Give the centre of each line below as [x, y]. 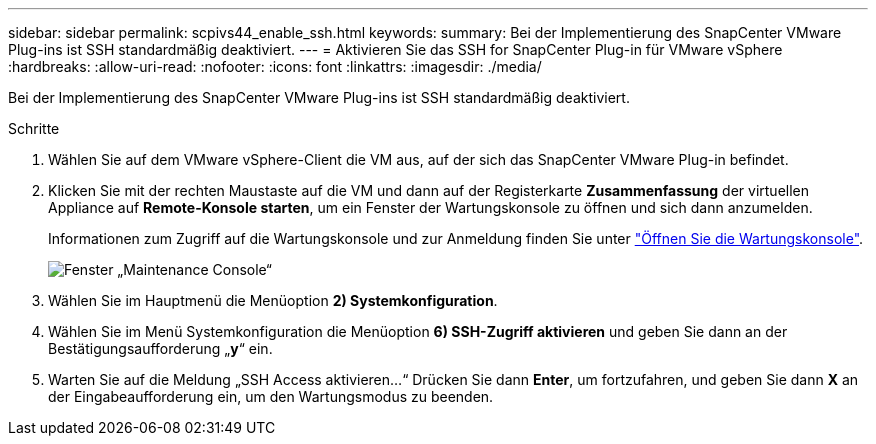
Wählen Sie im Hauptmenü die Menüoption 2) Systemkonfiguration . [273, 300]
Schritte [34, 128]
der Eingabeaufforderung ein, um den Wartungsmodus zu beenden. [271, 396]
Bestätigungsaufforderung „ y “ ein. [160, 348]
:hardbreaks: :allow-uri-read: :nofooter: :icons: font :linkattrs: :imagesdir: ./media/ [275, 66]
